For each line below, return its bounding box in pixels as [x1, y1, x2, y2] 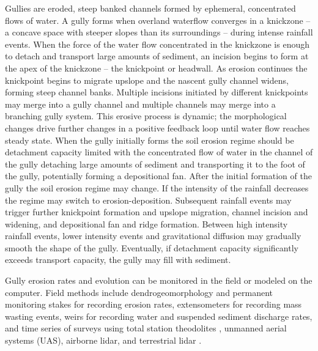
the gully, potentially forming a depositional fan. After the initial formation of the [5, 169, 312, 182]
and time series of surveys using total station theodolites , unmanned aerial [5, 322, 287, 334]
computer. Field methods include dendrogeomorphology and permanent [5, 286, 273, 298]
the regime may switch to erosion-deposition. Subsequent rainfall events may [5, 193, 292, 206]
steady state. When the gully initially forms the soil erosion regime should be [5, 133, 294, 146]
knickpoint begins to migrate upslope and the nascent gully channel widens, [5, 73, 289, 86]
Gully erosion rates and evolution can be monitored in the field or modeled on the [5, 274, 312, 287]
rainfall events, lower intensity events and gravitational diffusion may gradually [5, 229, 301, 242]
